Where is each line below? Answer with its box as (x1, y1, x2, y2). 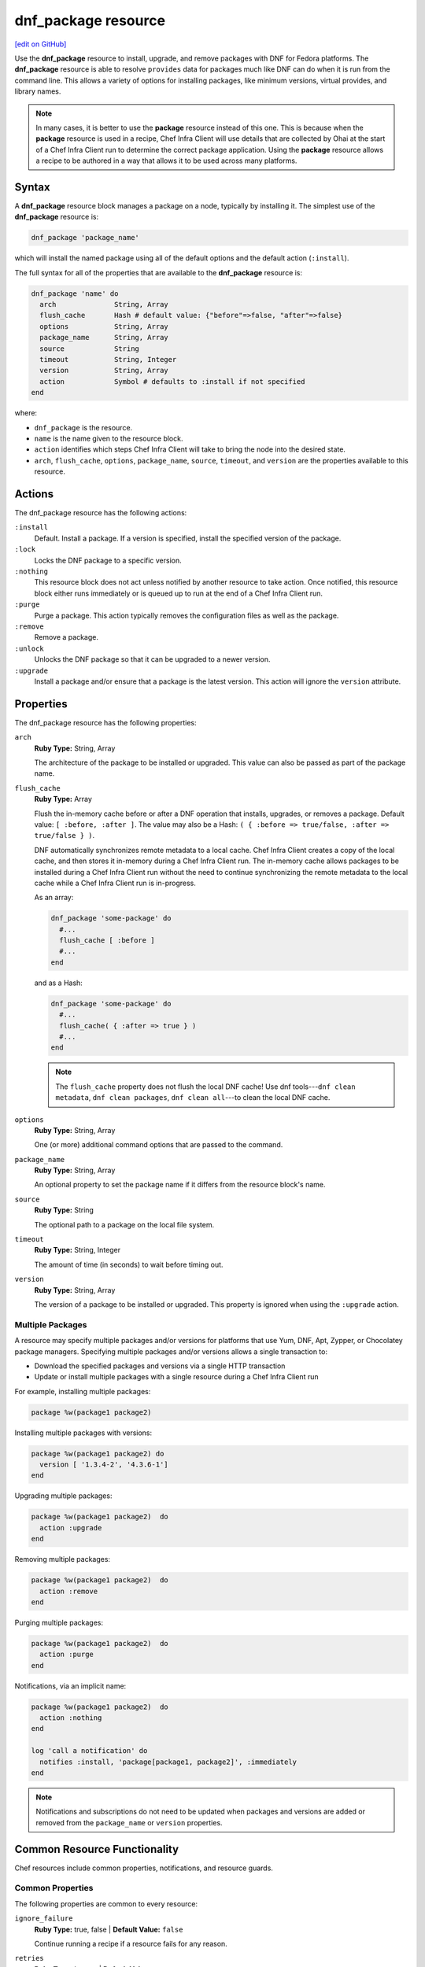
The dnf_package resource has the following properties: (14, 718, 197, 727)
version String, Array (39, 366, 168, 375)
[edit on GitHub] (14, 39, 67, 49)
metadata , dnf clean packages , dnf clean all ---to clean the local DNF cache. (55, 1093, 331, 1102)
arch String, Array (39, 300, 168, 309)
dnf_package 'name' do (31, 289, 119, 298)
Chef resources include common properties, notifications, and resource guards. (14, 1863, 273, 1873)
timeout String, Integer (39, 355, 177, 364)
